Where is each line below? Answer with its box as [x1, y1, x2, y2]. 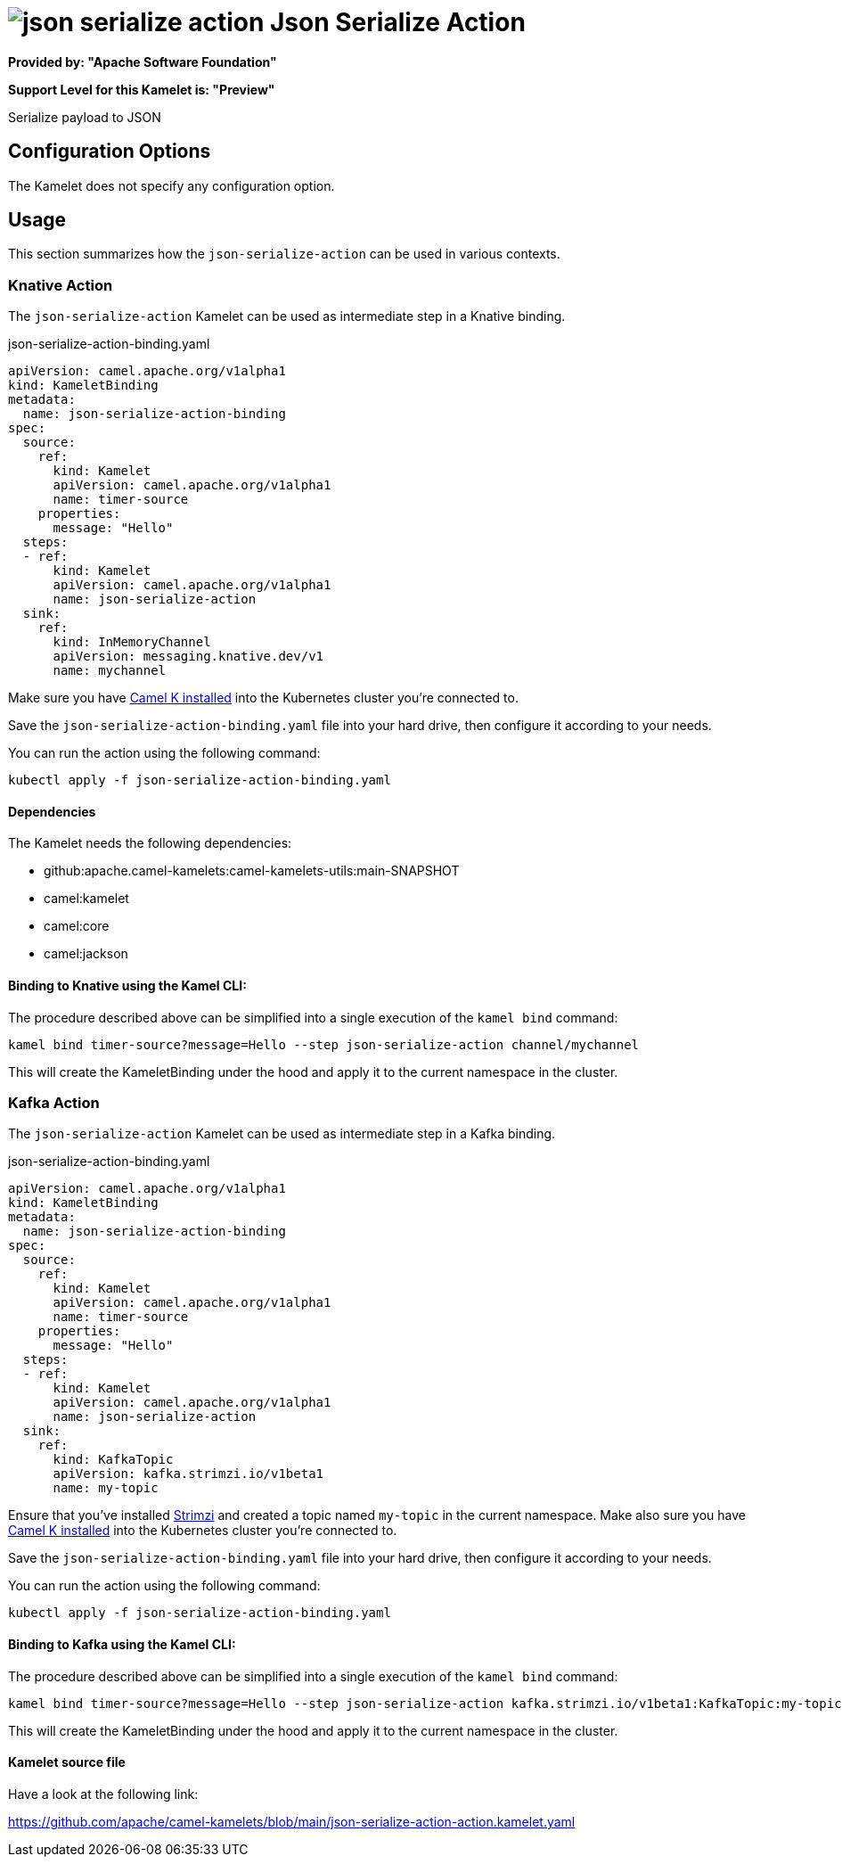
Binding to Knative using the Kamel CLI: [8, 978, 247, 994]
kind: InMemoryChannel [53, 635, 211, 650]
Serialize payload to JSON [8, 109, 161, 125]
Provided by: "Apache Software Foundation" [8, 53, 277, 70]
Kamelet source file [8, 1754, 126, 1770]
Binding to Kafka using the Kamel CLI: [8, 1636, 236, 1652]
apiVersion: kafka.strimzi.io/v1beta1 [53, 1466, 324, 1482]
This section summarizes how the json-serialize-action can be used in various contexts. [8, 246, 560, 262]
